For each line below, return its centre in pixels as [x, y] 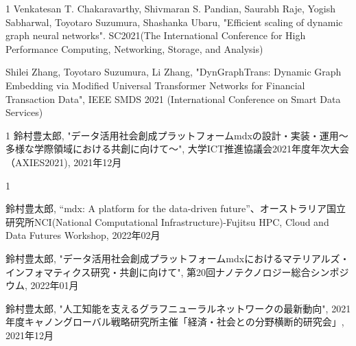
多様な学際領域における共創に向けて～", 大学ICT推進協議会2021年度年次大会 [178, 149]
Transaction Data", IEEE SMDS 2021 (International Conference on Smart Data [173, 99]
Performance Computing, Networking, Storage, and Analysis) [134, 48]
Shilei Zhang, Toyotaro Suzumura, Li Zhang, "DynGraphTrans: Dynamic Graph [174, 72]
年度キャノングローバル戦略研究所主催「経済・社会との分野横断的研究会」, [175, 322]
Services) [24, 112]
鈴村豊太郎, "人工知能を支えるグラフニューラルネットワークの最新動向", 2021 [178, 308]
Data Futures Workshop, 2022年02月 [83, 235]
